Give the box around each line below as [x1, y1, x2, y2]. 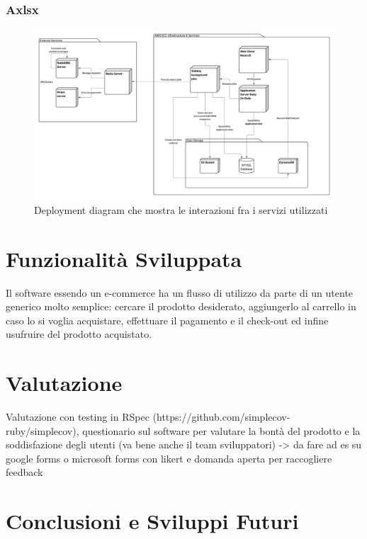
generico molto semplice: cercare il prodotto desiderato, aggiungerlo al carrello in [6, 299, 356, 314]
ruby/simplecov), [6, 423, 79, 438]
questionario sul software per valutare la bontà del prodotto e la [82, 423, 361, 438]
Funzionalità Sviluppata [6, 244, 242, 273]
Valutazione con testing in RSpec [6, 409, 149, 424]
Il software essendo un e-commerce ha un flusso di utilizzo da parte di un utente [6, 285, 354, 300]
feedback [6, 465, 43, 480]
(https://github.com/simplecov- [152, 409, 290, 424]
